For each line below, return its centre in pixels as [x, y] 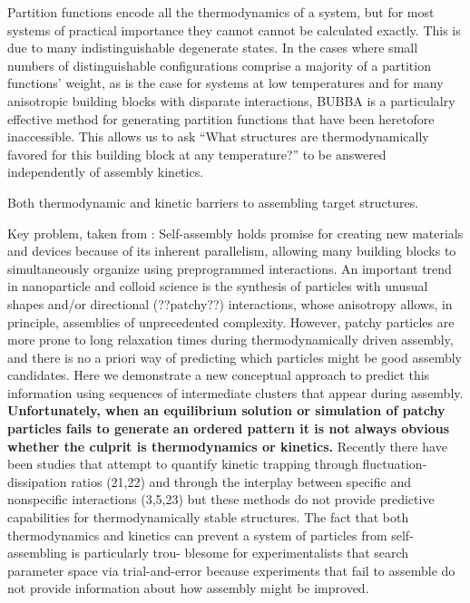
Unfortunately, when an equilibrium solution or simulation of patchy [226, 410]
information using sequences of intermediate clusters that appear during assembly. [235, 392]
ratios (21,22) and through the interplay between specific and [241, 481]
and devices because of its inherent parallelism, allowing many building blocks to [232, 251]
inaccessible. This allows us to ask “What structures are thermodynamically [218, 136]
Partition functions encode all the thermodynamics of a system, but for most [221, 12]
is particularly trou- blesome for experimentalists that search [240, 553]
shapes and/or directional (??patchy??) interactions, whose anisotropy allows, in [230, 303]
